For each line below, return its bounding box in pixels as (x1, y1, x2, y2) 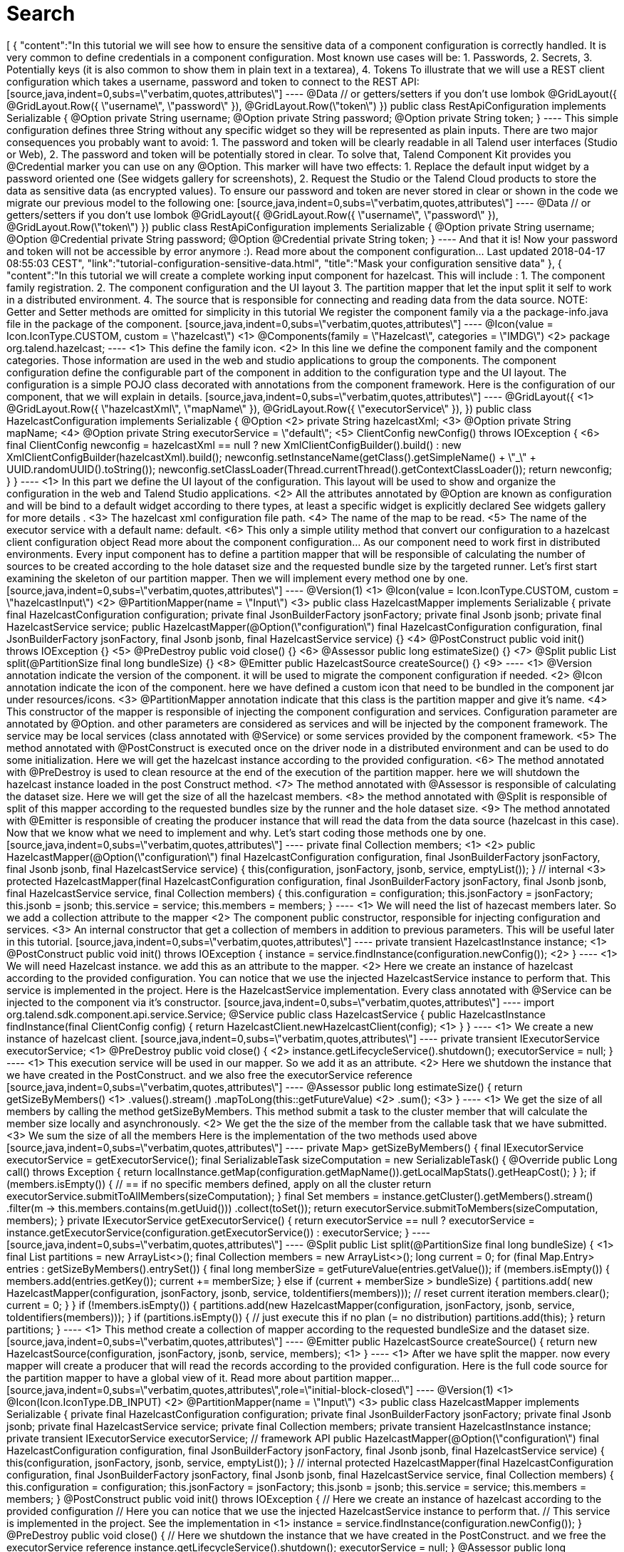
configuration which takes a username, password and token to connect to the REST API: (6, 75, 420, 88)
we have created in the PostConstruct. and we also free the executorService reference (6, 1068, 412, 1081)
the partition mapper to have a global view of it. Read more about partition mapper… (6, 1371, 400, 1384)
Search (6, 1, 76, 26)
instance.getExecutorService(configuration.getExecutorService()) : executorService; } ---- (6, 1226, 431, 1238)
